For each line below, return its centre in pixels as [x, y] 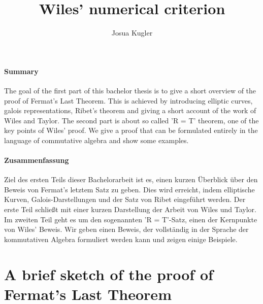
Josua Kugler [132, 33]
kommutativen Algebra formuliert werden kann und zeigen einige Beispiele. [121, 239]
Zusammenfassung [37, 160]
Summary [21, 71]
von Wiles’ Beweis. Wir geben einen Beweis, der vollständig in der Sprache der [126, 229]
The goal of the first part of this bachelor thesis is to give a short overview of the [130, 90]
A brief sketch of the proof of [109, 274]
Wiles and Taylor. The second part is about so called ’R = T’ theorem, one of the [131, 120]
